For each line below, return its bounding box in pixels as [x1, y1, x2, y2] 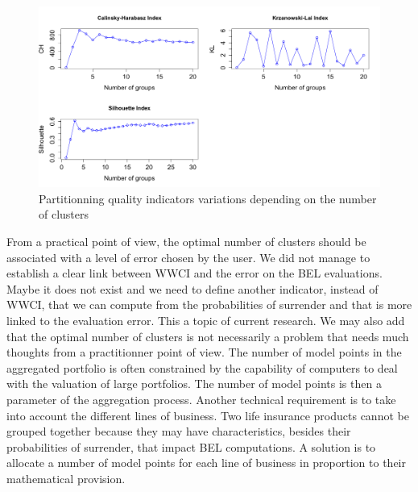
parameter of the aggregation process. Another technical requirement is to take [6, 391, 396, 407]
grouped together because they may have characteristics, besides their [6, 423, 351, 440]
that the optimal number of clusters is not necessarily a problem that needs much [6, 327, 409, 344]
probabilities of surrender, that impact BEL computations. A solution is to [6, 438, 376, 455]
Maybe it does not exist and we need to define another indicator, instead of [6, 280, 379, 297]
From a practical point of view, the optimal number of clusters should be [6, 233, 366, 250]
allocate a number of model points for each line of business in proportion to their [6, 454, 406, 471]
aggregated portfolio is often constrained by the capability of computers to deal [6, 359, 398, 376]
